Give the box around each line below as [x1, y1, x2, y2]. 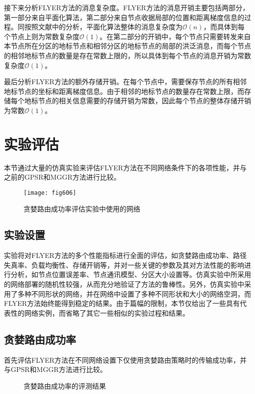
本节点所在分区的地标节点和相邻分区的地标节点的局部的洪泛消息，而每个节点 [4, 41, 251, 51]
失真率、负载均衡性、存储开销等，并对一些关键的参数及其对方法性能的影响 [4, 259, 244, 270]
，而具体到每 [203, 22, 245, 32]
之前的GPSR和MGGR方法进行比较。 [4, 172, 121, 182]
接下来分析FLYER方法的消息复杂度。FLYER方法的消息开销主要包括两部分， [4, 2, 250, 12]
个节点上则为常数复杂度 [4, 31, 79, 41]
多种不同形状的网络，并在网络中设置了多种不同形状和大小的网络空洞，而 [17, 288, 251, 299]
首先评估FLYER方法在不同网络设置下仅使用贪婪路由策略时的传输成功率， [4, 354, 240, 365]
